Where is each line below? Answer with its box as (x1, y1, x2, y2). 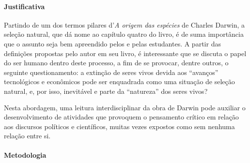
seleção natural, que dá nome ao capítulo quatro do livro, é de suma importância (4, 29, 244, 39)
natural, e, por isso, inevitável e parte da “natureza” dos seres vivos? (4, 86, 208, 96)
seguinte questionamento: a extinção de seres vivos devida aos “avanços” (4, 67, 219, 77)
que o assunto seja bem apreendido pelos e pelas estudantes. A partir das (4, 38, 221, 48)
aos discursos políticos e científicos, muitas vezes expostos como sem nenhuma (4, 121, 235, 131)
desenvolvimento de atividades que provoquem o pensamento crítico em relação (4, 112, 239, 122)
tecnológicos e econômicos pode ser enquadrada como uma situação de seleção (4, 76, 235, 87)
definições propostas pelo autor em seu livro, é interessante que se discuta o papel (4, 48, 247, 58)
